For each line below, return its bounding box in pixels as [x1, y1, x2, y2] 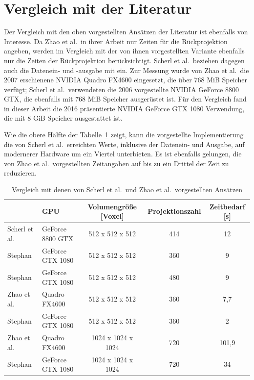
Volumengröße [87, 201, 137, 211]
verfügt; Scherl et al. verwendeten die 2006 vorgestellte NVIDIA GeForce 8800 [4, 84, 239, 94]
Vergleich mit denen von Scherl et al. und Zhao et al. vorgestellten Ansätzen [12, 184, 242, 195]
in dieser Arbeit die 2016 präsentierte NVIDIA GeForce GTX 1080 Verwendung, [4, 103, 245, 113]
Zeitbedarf [209, 201, 245, 211]
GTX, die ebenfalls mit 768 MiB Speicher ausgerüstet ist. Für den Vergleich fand [4, 94, 247, 104]
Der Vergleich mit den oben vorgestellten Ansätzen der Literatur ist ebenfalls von [4, 26, 248, 37]
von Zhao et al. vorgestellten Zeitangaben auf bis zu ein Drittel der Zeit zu [4, 158, 229, 168]
